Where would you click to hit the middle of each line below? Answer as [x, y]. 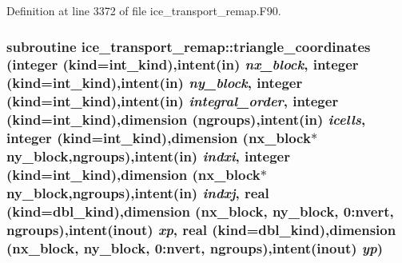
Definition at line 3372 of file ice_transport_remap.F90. [144, 10]
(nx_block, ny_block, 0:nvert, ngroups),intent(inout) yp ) [195, 247]
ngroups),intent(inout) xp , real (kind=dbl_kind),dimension [201, 229]
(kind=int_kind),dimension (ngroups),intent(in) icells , [186, 120]
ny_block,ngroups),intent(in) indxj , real [138, 192]
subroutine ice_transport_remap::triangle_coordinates [189, 46]
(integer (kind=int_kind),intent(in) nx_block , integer [183, 64]
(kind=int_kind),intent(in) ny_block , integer [155, 83]
